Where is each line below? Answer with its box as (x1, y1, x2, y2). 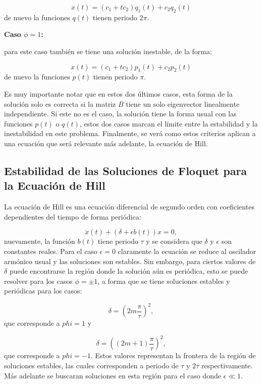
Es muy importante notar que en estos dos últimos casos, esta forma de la (4, 88, 233, 99)
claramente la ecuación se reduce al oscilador (118, 245, 256, 256)
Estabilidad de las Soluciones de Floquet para (4, 162, 247, 178)
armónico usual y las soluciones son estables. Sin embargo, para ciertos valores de (4, 255, 256, 266)
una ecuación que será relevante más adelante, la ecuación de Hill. (4, 138, 208, 148)
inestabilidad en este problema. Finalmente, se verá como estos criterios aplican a (4, 128, 256, 139)
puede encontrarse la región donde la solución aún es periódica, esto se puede (9, 266, 248, 276)
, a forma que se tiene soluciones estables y (97, 275, 230, 286)
